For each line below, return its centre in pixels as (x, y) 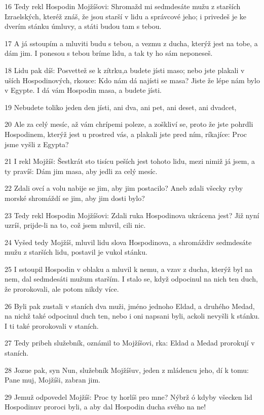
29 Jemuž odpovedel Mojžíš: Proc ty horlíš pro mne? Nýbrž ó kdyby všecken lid (128, 396)
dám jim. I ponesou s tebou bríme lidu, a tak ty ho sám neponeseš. (109, 53)
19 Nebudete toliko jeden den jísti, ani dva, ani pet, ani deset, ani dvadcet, (121, 107)
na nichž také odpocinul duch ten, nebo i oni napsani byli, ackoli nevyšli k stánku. (132, 316)
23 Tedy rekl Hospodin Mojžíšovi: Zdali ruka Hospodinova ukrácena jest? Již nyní (132, 215)
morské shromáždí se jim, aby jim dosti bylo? (75, 198)
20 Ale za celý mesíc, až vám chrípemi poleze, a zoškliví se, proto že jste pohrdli (129, 124)
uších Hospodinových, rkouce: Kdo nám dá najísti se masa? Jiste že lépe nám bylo (132, 80)
